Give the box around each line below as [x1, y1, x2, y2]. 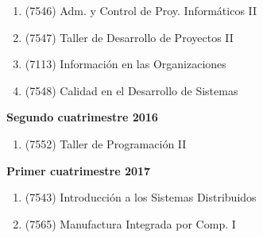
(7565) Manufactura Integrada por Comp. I [25, 215, 236, 232]
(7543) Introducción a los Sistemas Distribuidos [25, 189, 257, 205]
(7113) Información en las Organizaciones [25, 56, 226, 72]
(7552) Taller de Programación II [25, 135, 187, 152]
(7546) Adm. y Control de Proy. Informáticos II [25, 2, 257, 18]
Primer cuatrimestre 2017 [6, 162, 151, 178]
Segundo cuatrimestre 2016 [6, 109, 158, 125]
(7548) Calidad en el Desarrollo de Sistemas [25, 82, 238, 98]
